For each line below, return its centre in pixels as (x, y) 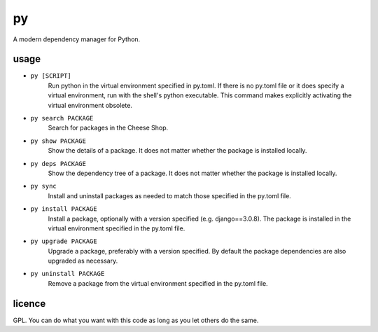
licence (29, 304)
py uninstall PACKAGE (68, 274)
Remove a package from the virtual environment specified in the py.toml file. (158, 283)
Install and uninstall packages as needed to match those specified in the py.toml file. (170, 195)
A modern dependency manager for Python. (77, 39)
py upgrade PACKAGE (64, 241)
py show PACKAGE (58, 141)
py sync (44, 186)
